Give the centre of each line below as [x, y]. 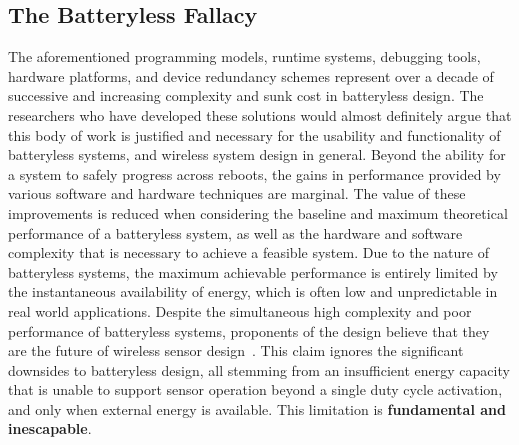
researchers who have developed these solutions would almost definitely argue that [260, 114]
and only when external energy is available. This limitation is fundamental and [257, 408]
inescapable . [50, 428]
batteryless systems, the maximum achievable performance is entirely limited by [253, 271]
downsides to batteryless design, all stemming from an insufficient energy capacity [259, 369]
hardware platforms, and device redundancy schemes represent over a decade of [251, 75]
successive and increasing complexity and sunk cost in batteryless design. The [246, 95]
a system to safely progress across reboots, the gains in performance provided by [254, 173]
